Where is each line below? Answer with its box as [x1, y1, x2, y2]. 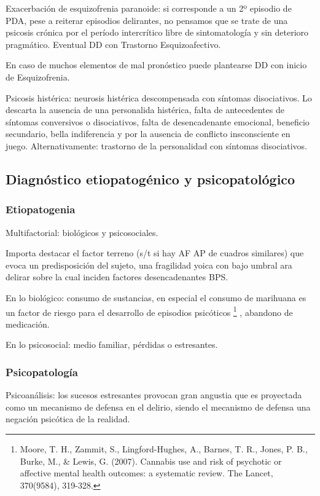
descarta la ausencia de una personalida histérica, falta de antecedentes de [6, 103, 284, 116]
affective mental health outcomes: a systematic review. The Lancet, [20, 466, 273, 479]
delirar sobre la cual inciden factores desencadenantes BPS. [6, 270, 228, 283]
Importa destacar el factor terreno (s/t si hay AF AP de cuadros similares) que [6, 246, 304, 259]
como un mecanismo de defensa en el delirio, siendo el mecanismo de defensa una [6, 400, 311, 413]
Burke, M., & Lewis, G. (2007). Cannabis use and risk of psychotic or [20, 454, 282, 467]
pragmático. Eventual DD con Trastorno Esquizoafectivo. [6, 37, 221, 50]
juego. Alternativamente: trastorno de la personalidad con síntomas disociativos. [6, 139, 308, 152]
